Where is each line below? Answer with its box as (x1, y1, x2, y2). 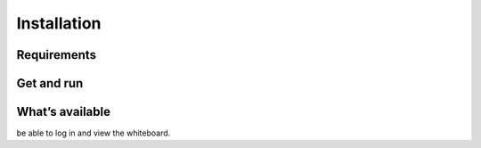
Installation (16, 13, 102, 33)
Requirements (16, 47, 97, 62)
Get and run (16, 76, 84, 91)
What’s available (16, 104, 111, 119)
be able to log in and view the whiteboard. (16, 127, 171, 138)
